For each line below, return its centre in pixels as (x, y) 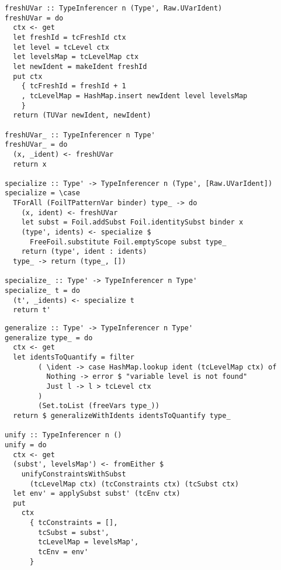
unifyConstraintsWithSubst (74, 474)
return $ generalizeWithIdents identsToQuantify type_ (122, 415)
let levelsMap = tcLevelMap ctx (76, 57)
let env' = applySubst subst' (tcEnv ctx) (97, 494)
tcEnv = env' (63, 552)
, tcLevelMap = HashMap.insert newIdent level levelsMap (134, 96)
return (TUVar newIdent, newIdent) (82, 115)
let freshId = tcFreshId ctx (70, 37)
